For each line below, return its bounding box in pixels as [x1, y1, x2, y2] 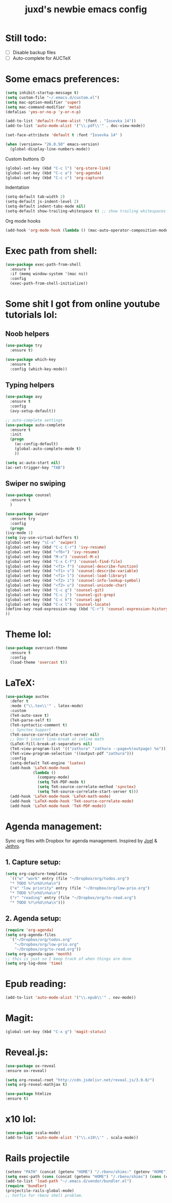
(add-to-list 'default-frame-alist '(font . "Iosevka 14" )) [5, 119, 137, 124]
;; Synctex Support [10, 727, 52, 732]
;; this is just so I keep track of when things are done [5, 956, 132, 961]
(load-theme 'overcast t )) [10, 660, 68, 665]
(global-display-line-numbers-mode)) [10, 146, 91, 151]
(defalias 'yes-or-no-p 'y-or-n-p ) [5, 109, 81, 115]
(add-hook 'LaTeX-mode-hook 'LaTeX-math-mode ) [10, 794, 111, 799]
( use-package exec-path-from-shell [5, 262, 81, 267]
